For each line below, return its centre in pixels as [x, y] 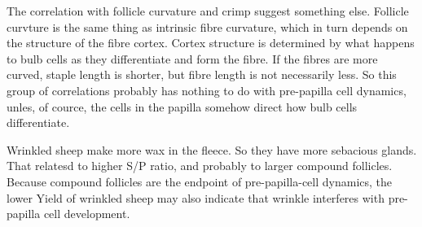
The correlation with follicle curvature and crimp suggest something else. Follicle [208, 11]
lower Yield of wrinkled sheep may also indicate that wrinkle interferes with [196, 197]
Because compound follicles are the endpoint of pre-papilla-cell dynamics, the [200, 181]
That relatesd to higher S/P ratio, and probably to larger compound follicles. [200, 166]
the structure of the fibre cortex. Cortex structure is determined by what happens [211, 43]
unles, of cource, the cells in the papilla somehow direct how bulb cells [182, 106]
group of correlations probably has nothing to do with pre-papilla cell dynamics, [207, 90]
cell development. [87, 214]
